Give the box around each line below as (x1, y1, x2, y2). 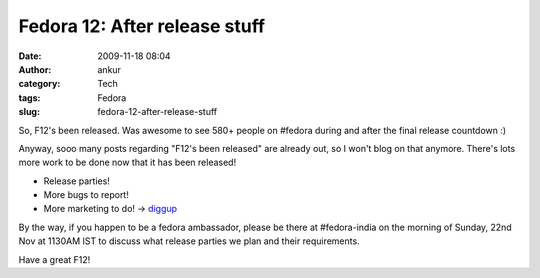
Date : (18, 50, 42, 62)
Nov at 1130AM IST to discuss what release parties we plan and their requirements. (18, 235, 360, 247)
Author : (18, 63, 52, 75)
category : (18, 78, 61, 90)
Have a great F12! (18, 253, 91, 265)
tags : (18, 91, 41, 104)
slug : (18, 106, 40, 118)
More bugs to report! (43, 189, 129, 201)
